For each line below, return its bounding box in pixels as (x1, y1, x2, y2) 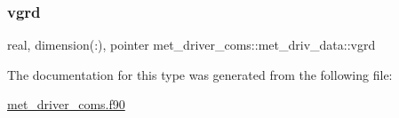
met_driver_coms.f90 (7, 95, 125, 114)
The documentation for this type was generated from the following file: (7, 65, 393, 83)
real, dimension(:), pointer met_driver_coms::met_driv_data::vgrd (7, 35, 376, 54)
